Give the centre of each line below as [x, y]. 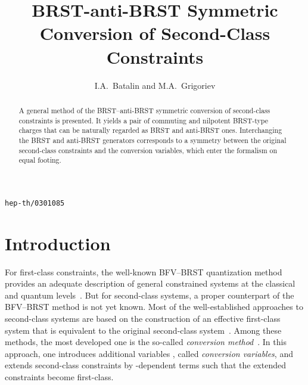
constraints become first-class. [59, 376]
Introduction [58, 243]
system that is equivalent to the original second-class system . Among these [143, 330]
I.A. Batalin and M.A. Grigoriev [155, 85]
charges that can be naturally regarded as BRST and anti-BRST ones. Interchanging [150, 130]
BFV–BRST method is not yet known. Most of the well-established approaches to [154, 307]
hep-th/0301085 [35, 203]
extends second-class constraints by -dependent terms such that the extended [145, 365]
